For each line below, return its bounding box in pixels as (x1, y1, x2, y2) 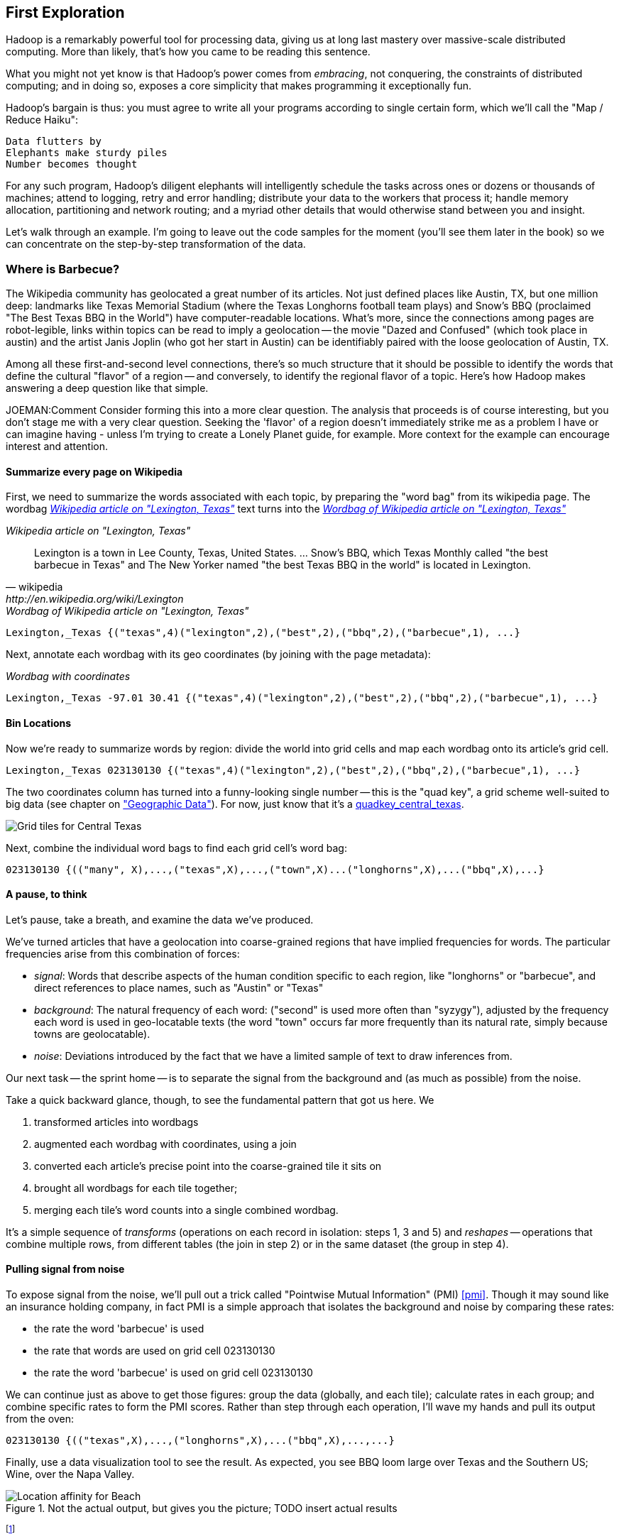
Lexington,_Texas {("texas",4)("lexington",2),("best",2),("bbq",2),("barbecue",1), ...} (6, 627, 520, 639)
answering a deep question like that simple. (6, 382, 209, 395)
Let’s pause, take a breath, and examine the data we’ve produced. (6, 913, 314, 926)
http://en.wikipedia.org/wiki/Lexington (6, 593, 184, 606)
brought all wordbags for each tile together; (34, 1181, 238, 1194)
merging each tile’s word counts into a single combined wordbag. (34, 1203, 339, 1216)
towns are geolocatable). (34, 1027, 150, 1040)
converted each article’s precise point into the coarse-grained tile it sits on (34, 1159, 382, 1172)
